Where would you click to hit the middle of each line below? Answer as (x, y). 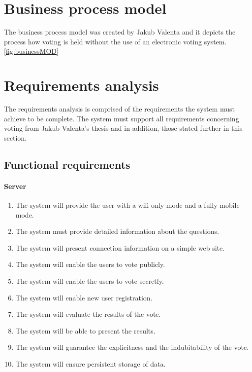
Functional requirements (67, 164)
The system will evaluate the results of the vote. (88, 314)
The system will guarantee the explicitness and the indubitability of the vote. (132, 347)
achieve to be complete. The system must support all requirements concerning (122, 118)
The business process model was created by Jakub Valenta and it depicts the (120, 32)
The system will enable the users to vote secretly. (90, 280)
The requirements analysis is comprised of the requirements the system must (120, 109)
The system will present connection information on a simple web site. (120, 247)
